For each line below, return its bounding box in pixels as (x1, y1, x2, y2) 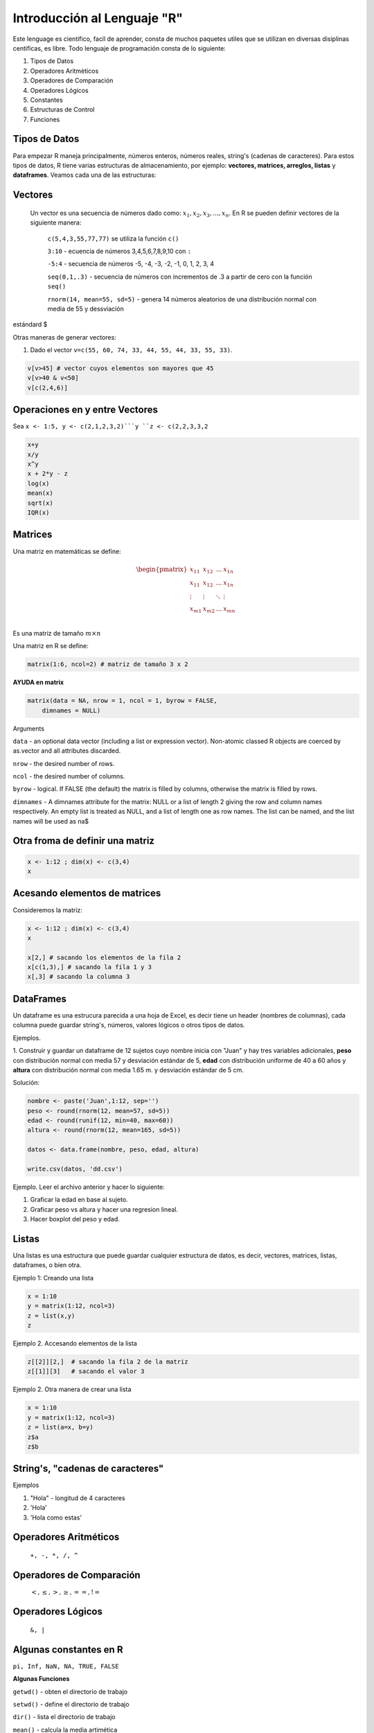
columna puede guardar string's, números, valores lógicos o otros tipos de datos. (12, 1021, 245, 1029)
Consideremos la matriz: (12, 905, 83, 914)
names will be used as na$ (12, 817, 89, 825)
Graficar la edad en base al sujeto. (30, 1196, 128, 1204)
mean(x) (27, 489, 53, 497)
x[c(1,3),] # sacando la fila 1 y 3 (27, 964, 152, 971)
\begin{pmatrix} (136, 565, 188, 573)
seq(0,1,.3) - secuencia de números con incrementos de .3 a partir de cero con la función (47, 272, 312, 281)
